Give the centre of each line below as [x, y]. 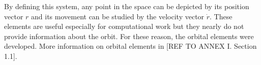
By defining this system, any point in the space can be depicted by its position [127, 6]
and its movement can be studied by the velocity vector [118, 16]
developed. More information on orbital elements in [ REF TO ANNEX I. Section [130, 46]
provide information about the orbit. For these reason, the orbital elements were [129, 36]
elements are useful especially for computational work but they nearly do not [124, 26]
